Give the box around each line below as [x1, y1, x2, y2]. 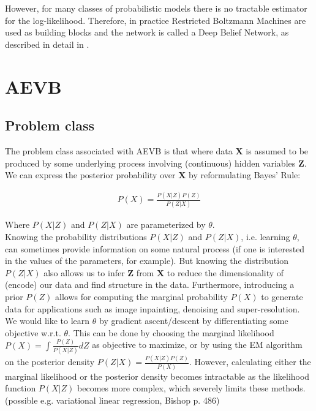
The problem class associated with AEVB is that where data [5, 144, 233, 157]
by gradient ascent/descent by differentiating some [99, 314, 288, 327]
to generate [261, 290, 303, 303]
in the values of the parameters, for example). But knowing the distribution [5, 254, 288, 267]
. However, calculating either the [189, 355, 311, 368]
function [5, 382, 36, 394]
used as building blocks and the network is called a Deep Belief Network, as [5, 26, 289, 39]
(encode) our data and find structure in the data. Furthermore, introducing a [5, 278, 295, 291]
